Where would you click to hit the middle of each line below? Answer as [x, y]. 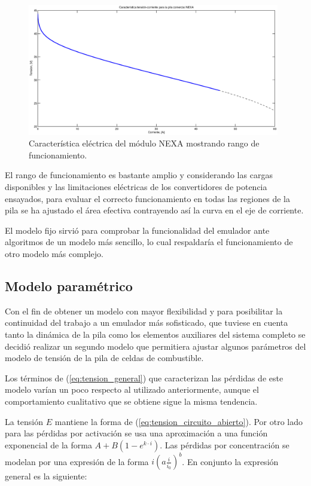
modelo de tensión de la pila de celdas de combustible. [104, 358]
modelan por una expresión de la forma [77, 461]
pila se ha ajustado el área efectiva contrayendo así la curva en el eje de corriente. [154, 210]
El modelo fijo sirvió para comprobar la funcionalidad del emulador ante [137, 230]
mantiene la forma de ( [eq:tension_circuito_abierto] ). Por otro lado [179, 421]
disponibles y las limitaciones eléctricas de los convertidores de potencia [136, 186]
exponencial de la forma [48, 444]
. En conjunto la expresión [230, 461]
